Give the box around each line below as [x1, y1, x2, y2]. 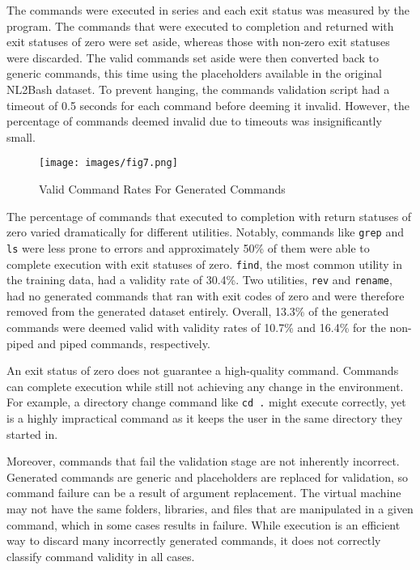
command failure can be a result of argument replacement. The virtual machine [6, 484, 401, 501]
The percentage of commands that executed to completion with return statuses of [6, 207, 412, 224]
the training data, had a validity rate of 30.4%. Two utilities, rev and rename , [6, 271, 392, 288]
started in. [6, 425, 58, 442]
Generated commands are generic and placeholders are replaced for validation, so [6, 468, 409, 485]
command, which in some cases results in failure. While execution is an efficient [6, 516, 401, 533]
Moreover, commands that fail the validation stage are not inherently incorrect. [6, 453, 400, 470]
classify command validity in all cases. [6, 547, 195, 564]
